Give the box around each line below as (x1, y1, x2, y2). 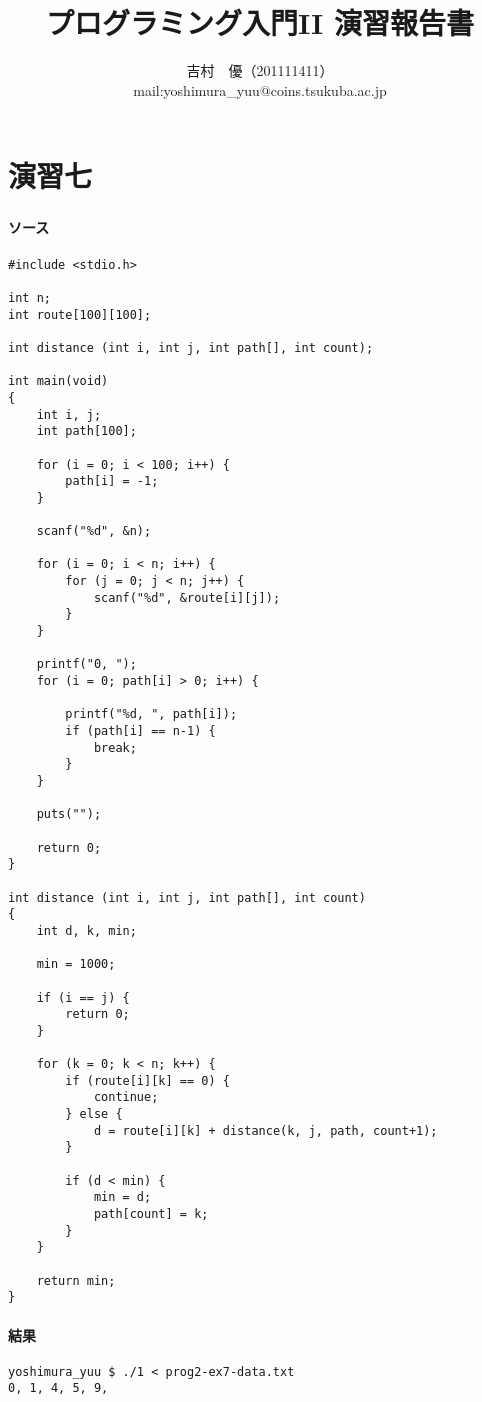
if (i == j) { (36, 990, 130, 1005)
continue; (93, 1090, 159, 1105)
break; (93, 740, 137, 755)
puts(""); (36, 807, 102, 822)
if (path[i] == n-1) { (65, 724, 216, 738)
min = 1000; (36, 957, 116, 972)
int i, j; (36, 407, 102, 422)
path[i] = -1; (65, 474, 159, 489)
